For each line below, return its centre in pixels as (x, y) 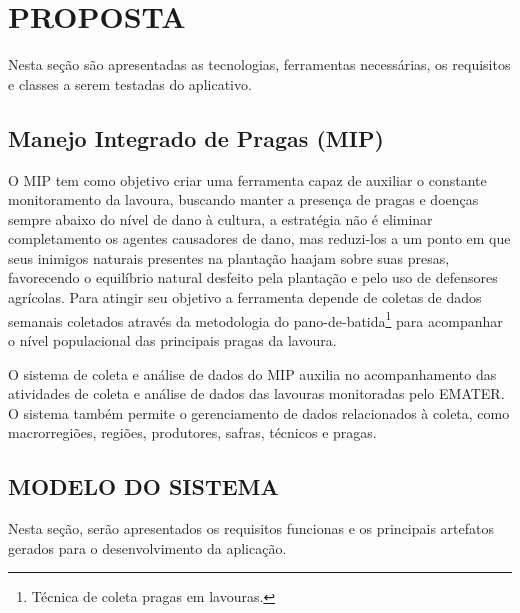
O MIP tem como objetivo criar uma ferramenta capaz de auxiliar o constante (247, 179)
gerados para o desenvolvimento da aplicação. (147, 547)
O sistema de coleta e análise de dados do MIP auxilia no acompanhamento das (252, 373)
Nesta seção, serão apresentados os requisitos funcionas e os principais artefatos (251, 528)
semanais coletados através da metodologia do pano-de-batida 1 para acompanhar (255, 319)
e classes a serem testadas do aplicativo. (130, 83)
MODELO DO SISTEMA (143, 486)
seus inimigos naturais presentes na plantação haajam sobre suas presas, (229, 257)
